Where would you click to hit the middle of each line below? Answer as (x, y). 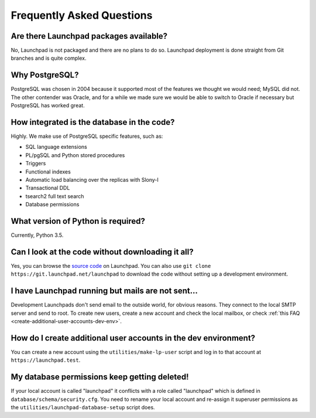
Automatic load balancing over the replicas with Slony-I (92, 180)
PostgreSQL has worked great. (48, 106)
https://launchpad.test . (46, 360)
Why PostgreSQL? (45, 75)
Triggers (36, 164)
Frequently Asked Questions (82, 15)
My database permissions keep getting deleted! (100, 377)
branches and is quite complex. (49, 58)
